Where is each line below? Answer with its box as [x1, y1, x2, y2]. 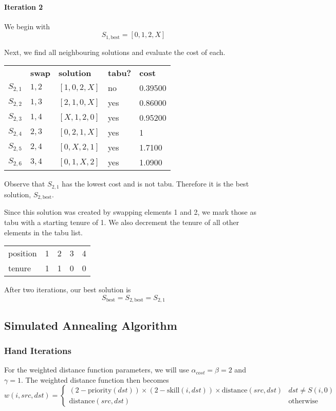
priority [87, 386, 112, 394]
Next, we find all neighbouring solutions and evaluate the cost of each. [4, 46, 226, 57]
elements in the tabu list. [4, 227, 83, 237]
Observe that [4, 178, 45, 189]
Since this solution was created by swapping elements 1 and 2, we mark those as [4, 207, 256, 217]
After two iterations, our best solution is [4, 284, 131, 295]
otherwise [288, 397, 319, 405]
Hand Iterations [4, 344, 71, 357]
